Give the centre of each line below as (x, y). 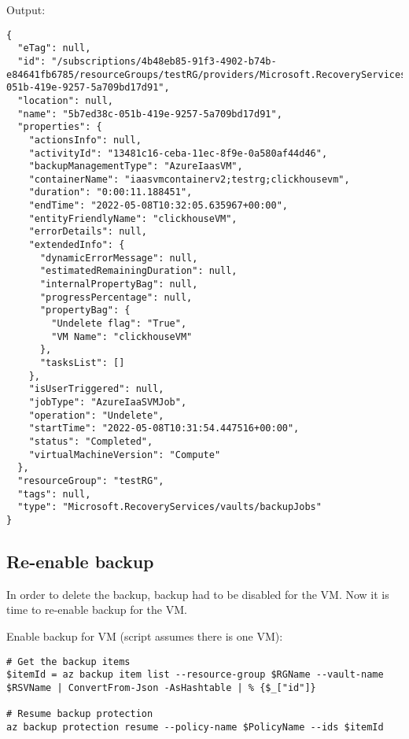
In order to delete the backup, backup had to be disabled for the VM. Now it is (198, 594)
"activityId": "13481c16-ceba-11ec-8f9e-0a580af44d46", (178, 153)
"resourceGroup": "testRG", (91, 480)
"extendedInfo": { (77, 245)
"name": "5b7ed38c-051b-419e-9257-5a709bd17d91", (150, 114)
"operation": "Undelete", (96, 415)
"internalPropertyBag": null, (119, 285)
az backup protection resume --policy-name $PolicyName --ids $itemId (195, 727)
